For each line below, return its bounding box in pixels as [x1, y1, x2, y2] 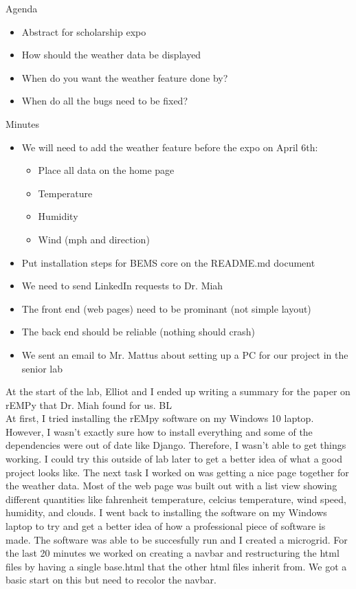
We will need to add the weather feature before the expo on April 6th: [21, 140, 318, 154]
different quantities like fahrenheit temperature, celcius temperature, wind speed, [5, 491, 346, 506]
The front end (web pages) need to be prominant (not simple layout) [21, 301, 311, 315]
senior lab [21, 361, 63, 375]
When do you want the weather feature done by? [21, 70, 228, 85]
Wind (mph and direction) [38, 232, 150, 246]
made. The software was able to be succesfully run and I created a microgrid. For [5, 532, 348, 546]
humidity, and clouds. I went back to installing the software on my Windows [5, 505, 327, 520]
